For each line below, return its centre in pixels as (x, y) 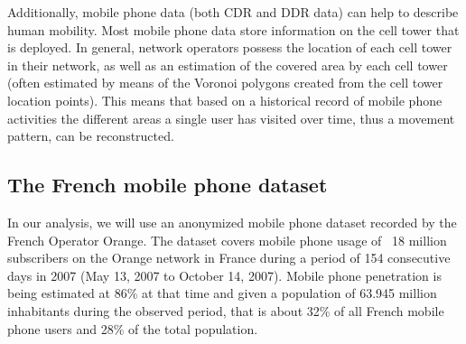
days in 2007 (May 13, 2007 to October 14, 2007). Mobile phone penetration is (224, 275)
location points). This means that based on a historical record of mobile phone (225, 100)
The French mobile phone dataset (168, 185)
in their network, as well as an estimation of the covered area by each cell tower (228, 65)
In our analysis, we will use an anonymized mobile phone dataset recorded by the (232, 222)
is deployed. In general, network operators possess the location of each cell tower (230, 47)
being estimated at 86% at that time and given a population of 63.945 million (222, 293)
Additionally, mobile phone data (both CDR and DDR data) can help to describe (233, 12)
